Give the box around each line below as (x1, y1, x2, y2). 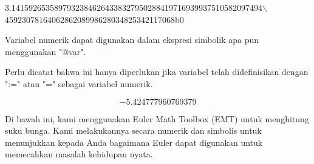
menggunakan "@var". (5, 45, 86, 57)
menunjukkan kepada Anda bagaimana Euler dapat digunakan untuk (5, 136, 263, 148)
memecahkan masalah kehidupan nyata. (5, 148, 153, 160)
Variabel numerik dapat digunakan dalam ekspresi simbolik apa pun (5, 33, 259, 46)
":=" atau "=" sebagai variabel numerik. (5, 77, 153, 90)
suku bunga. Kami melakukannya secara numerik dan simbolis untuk (5, 124, 262, 137)
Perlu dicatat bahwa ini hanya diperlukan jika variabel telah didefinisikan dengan (5, 65, 309, 78)
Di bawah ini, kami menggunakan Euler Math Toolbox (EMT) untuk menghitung (5, 112, 309, 125)
